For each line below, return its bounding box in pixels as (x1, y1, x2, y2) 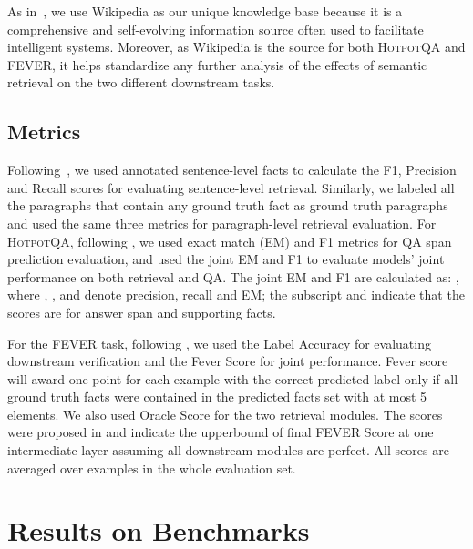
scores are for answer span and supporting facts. (7, 302, 276, 321)
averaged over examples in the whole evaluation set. (7, 458, 296, 477)
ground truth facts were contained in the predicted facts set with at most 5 (7, 387, 427, 406)
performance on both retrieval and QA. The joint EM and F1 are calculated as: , (7, 267, 459, 286)
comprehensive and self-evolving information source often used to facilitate (7, 19, 424, 38)
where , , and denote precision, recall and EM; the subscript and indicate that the (7, 285, 465, 304)
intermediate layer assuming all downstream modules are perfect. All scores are (7, 441, 449, 460)
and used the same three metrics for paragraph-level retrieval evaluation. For (7, 213, 437, 232)
